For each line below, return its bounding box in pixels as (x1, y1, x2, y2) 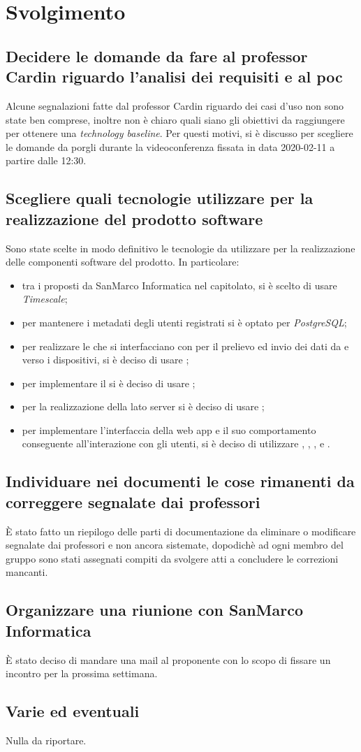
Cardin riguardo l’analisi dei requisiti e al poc (6, 66, 343, 87)
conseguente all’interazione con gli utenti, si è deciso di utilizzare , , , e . (22, 436, 330, 451)
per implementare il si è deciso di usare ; (22, 375, 196, 390)
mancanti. (6, 565, 48, 579)
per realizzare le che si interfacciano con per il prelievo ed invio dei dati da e (22, 338, 349, 353)
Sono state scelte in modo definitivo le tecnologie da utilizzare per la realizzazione (6, 240, 355, 255)
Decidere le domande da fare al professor (6, 45, 308, 66)
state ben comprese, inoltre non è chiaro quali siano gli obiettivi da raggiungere (6, 112, 345, 126)
